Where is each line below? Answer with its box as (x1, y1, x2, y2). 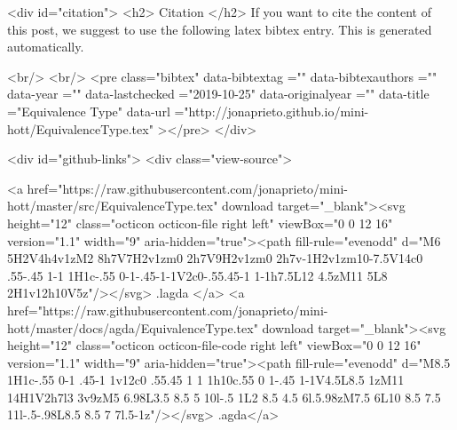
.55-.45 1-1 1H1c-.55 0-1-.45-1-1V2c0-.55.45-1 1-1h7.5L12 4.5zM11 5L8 (7, 266, 388, 284)
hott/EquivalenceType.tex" (7, 119, 154, 138)
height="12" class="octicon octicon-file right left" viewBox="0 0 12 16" (7, 213, 393, 232)
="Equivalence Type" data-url (7, 101, 170, 120)
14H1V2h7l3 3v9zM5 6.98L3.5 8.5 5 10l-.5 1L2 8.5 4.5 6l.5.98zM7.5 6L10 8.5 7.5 (7, 387, 441, 406)
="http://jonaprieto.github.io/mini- (174, 101, 369, 120)
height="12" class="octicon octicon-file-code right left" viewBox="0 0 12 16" (7, 336, 422, 354)
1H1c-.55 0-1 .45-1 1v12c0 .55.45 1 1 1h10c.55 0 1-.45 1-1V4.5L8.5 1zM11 (7, 370, 405, 389)
